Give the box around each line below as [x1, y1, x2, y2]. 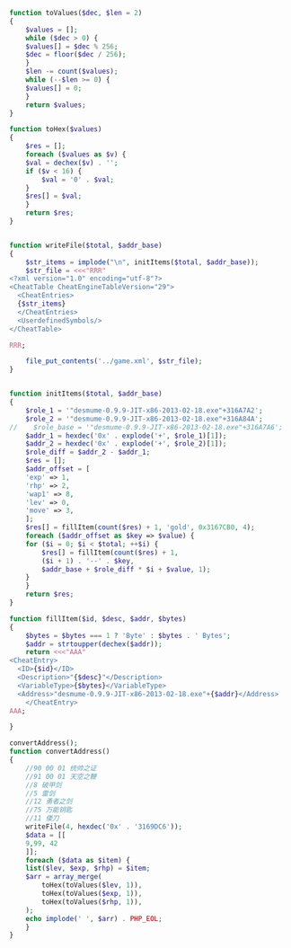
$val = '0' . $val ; [41, 175, 115, 184]
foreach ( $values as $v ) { [25, 150, 127, 159]
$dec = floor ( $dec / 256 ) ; [25, 50, 127, 59]
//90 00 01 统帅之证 [25, 764, 97, 773]
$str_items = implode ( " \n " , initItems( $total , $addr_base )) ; [25, 257, 260, 267]
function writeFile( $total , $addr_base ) [9, 241, 163, 250]
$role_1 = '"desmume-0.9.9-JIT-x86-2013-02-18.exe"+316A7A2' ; [25, 405, 263, 415]
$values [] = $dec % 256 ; [25, 41, 119, 51]
